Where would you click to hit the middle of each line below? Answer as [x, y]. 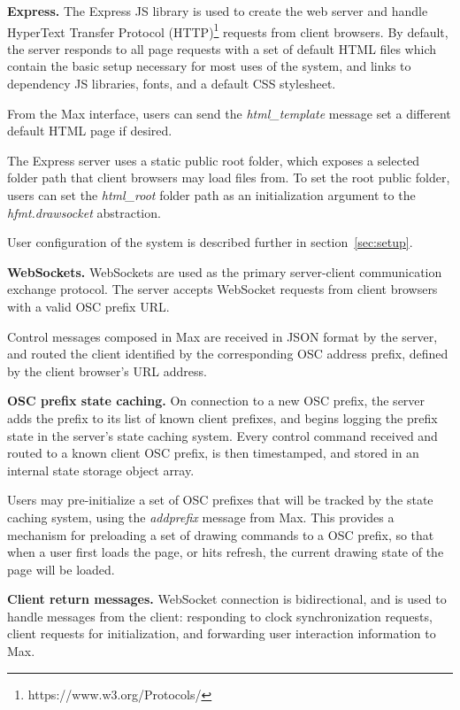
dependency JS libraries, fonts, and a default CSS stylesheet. [172, 84]
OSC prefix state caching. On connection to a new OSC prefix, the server [216, 401]
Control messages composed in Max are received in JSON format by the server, [222, 336]
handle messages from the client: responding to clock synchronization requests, [220, 616]
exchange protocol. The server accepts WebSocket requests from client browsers [222, 289]
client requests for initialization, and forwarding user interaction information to [222, 633]
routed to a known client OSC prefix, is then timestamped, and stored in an [213, 453]
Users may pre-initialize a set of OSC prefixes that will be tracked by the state [220, 500]
